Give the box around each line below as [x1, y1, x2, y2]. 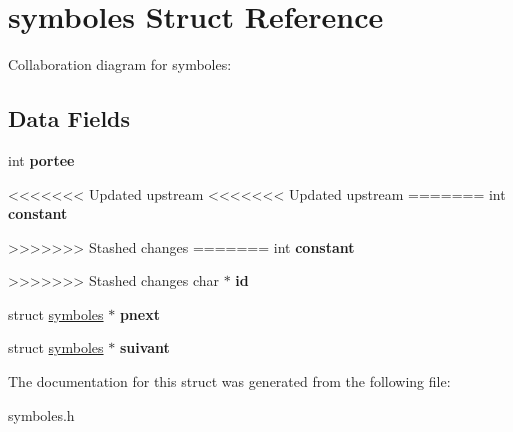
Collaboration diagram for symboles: [8, 54, 232, 75]
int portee [8, 149, 75, 170]
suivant [119, 337, 170, 358]
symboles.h [8, 404, 75, 425]
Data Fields [8, 103, 131, 134]
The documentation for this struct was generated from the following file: [8, 371, 451, 392]
